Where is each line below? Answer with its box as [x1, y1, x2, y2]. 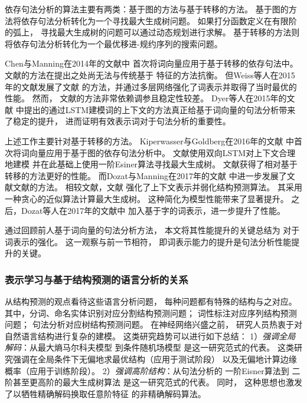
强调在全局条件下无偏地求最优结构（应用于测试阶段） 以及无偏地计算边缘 [12, 353, 297, 365]
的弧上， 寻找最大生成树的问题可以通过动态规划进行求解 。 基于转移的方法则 [5, 26, 300, 38]
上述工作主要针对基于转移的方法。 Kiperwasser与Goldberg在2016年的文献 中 [5, 134, 294, 147]
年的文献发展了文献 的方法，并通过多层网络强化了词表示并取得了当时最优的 [5, 80, 297, 93]
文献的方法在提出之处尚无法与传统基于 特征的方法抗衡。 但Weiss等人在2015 [5, 68, 295, 81]
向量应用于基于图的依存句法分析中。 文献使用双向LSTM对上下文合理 [29, 146, 296, 158]
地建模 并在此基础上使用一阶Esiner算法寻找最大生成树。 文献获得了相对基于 [5, 158, 298, 170]
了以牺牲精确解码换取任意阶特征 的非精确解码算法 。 [5, 387, 206, 399]
